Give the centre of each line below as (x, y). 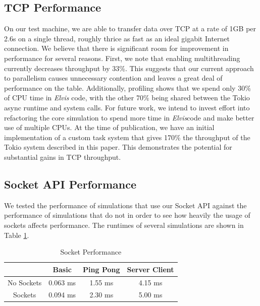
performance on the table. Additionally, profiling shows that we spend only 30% (127, 87)
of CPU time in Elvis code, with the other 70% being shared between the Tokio (127, 98)
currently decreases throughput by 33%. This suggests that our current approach (129, 68)
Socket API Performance (70, 184)
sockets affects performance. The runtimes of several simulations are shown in (124, 225)
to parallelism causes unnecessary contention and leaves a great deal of (113, 78)
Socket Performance (91, 252)
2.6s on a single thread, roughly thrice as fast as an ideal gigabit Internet (117, 38)
